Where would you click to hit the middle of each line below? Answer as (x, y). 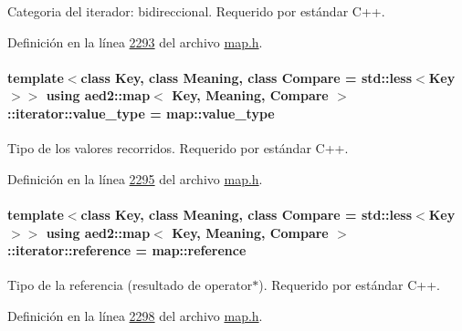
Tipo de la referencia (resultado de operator (130, 285)
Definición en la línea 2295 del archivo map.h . (135, 178)
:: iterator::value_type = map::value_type (141, 113)
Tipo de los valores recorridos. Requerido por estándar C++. (178, 148)
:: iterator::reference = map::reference (127, 250)
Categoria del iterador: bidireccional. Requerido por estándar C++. (196, 11)
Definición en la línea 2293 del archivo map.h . (135, 41)
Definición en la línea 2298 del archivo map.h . (135, 315)
